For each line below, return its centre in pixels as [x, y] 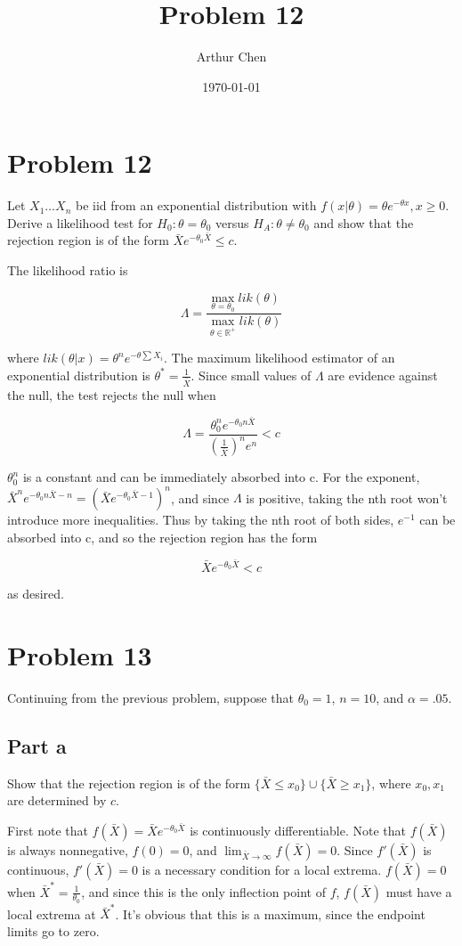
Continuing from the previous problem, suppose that [150, 697]
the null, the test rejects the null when [112, 394]
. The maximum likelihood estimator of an [280, 358]
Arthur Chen [231, 57]
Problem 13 [80, 654]
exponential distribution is [79, 375]
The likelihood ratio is [68, 270]
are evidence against [383, 375]
